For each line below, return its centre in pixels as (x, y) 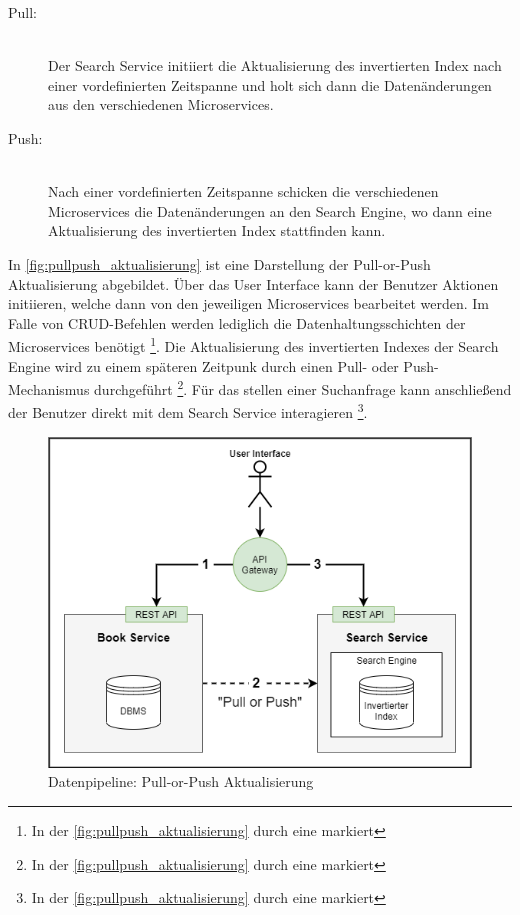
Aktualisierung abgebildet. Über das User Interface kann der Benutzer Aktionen (253, 283)
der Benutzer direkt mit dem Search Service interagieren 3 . (188, 411)
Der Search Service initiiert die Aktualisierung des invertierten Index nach (275, 65)
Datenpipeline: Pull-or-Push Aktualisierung (181, 781)
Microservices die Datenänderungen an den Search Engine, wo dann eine (270, 210)
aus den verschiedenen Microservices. (161, 104)
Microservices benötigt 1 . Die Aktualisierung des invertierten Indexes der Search (253, 344)
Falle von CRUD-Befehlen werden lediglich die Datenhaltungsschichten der (237, 322)
